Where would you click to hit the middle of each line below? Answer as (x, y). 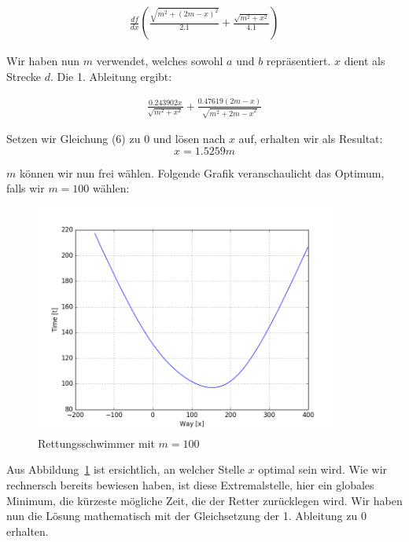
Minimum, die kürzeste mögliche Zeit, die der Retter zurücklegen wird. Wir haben (204, 500)
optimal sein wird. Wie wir (323, 469)
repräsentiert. (298, 61)
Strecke (24, 76)
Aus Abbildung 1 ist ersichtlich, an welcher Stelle (125, 469)
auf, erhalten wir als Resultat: (311, 139)
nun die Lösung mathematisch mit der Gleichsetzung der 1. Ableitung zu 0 (186, 516)
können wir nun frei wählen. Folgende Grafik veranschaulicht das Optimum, (202, 172)
